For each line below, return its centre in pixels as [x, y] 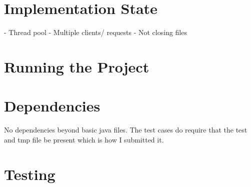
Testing [30, 174]
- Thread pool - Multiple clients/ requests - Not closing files [95, 32]
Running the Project [77, 66]
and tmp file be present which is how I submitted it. [84, 139]
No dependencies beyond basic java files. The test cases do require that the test [126, 130]
